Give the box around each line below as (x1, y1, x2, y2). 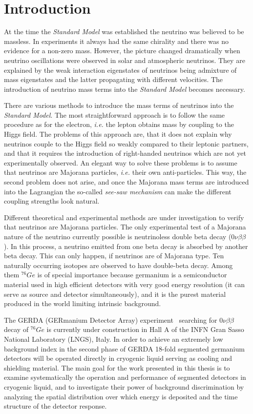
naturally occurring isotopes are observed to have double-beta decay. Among (4, 260, 233, 270)
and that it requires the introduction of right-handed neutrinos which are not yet (4, 148, 246, 158)
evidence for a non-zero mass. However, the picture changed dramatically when (4, 45, 240, 56)
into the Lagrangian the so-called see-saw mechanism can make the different (4, 186, 232, 196)
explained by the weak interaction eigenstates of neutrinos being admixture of (4, 64, 237, 75)
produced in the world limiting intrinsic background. (4, 298, 161, 309)
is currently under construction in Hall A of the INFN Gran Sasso (46, 324, 244, 334)
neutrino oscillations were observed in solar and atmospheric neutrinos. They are (4, 55, 245, 65)
